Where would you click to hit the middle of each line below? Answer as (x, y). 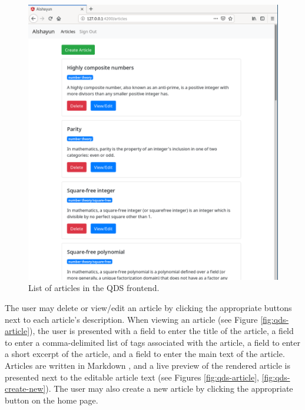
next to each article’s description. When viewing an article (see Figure (131, 319)
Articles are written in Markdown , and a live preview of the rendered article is (148, 365)
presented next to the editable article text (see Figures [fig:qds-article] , (132, 377)
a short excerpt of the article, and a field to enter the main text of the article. (145, 354)
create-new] (25, 388)
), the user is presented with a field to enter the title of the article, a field (162, 331)
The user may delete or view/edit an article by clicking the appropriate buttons (148, 308)
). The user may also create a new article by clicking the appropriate (169, 388)
